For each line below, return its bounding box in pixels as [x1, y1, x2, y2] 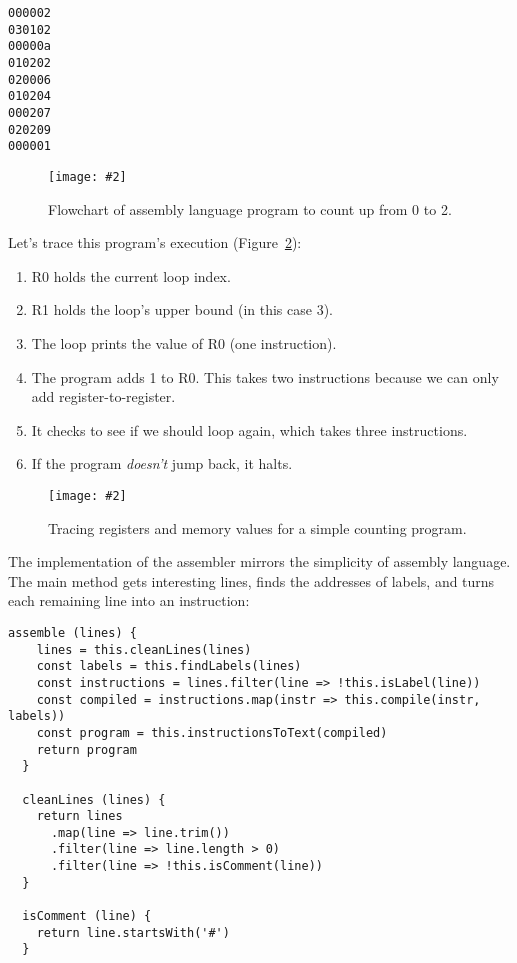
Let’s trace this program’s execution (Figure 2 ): [8, 232, 302, 253]
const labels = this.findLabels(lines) [36, 659, 302, 674]
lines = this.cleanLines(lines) [36, 642, 252, 657]
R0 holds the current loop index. [31, 265, 231, 286]
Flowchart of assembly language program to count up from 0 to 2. [48, 198, 452, 219]
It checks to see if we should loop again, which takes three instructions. [31, 419, 468, 440]
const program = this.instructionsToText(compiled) [36, 725, 388, 740]
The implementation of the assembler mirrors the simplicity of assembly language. [8, 551, 511, 572]
